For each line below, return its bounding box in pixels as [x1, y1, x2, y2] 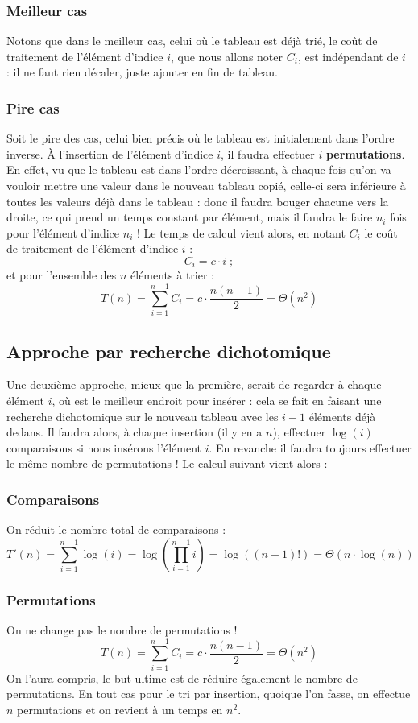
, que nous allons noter [170, 48, 283, 64]
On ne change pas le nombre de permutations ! [6, 621, 238, 638]
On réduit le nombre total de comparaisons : [6, 521, 226, 538]
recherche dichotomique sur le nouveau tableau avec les [6, 407, 279, 424]
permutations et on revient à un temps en [17, 700, 223, 717]
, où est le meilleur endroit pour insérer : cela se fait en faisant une [52, 391, 382, 408]
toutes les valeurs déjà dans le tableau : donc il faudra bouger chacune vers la [6, 192, 389, 209]
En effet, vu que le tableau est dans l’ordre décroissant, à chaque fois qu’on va [6, 161, 391, 178]
